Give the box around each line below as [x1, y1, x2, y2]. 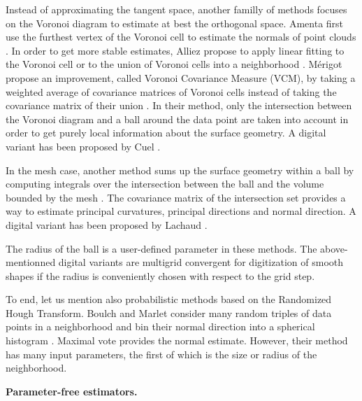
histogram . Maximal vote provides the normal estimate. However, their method [6, 333, 348, 348]
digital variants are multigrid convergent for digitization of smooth [58, 255, 344, 269]
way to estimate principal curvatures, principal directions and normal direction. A [6, 204, 356, 218]
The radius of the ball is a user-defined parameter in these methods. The [6, 241, 317, 255]
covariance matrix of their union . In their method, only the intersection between [6, 98, 352, 113]
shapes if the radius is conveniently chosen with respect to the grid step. [6, 268, 315, 283]
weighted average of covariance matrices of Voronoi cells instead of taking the [6, 84, 337, 99]
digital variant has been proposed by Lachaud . [6, 217, 208, 232]
